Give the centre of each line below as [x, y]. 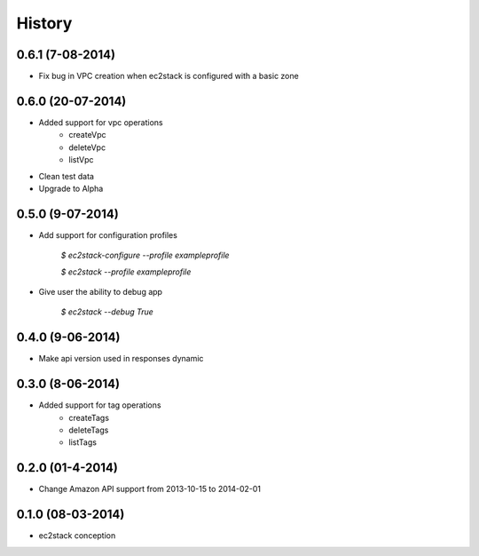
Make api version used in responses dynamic [121, 359]
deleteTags [89, 430]
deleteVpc [87, 147]
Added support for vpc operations [101, 122]
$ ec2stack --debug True [107, 312]
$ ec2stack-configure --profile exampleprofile [145, 255]
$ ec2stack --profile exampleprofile [126, 272]
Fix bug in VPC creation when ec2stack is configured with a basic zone [169, 76]
